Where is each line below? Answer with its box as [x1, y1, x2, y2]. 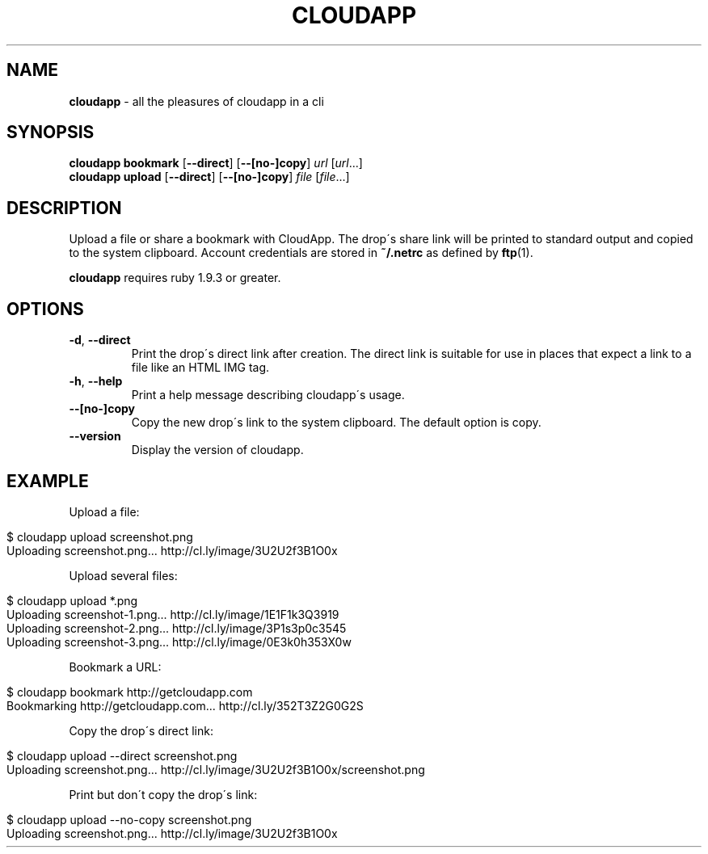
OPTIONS [6, 298, 84, 319]
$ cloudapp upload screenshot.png [6, 529, 193, 544]
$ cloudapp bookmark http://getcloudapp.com [6, 684, 253, 699]
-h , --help [69, 374, 123, 389]
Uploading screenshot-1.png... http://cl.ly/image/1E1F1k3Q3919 [6, 607, 339, 621]
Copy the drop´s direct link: [69, 723, 213, 738]
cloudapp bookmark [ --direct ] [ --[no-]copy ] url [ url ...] [69, 156, 363, 170]
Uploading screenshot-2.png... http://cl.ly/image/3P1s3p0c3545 [6, 621, 347, 635]
